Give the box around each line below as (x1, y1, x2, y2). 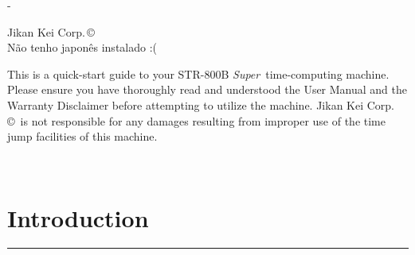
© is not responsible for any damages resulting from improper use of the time (7, 112, 386, 129)
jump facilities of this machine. (7, 128, 158, 145)
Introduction (7, 201, 149, 234)
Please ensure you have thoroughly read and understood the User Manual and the (7, 81, 408, 98)
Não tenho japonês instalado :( (7, 39, 158, 56)
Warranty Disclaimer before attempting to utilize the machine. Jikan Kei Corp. (7, 96, 395, 113)
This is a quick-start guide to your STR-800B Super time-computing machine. (7, 65, 390, 82)
